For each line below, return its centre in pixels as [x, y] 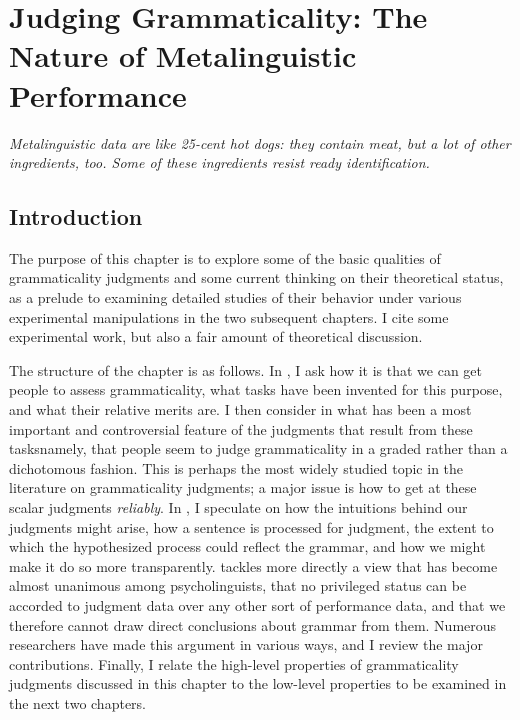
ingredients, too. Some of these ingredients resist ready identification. [219, 162]
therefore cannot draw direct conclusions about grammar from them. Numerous [253, 624]
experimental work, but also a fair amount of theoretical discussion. [216, 336]
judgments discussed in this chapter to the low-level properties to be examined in [258, 683]
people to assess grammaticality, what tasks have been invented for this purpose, [256, 389]
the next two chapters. [77, 702]
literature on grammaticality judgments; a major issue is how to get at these [243, 487]
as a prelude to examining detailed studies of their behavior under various [235, 297]
